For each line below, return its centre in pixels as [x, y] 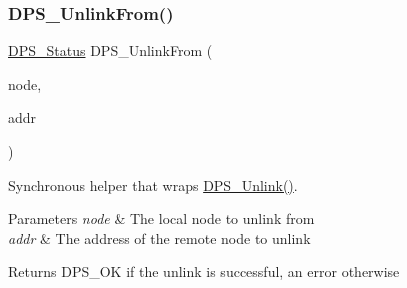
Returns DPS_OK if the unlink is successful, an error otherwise [204, 271]
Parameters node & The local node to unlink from [161, 218]
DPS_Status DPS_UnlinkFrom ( [110, 50]
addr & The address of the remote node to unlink [159, 237]
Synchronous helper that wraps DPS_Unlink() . [153, 184]
